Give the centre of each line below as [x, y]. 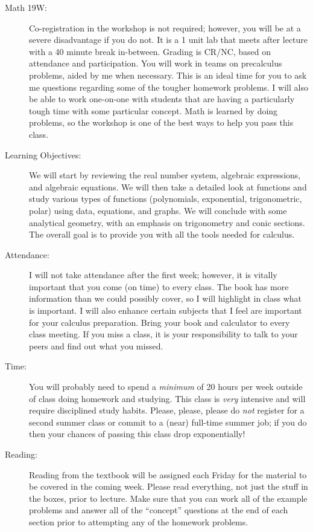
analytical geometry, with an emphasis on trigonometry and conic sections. [167, 222]
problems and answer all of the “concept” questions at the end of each [159, 510]
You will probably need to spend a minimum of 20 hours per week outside [166, 387]
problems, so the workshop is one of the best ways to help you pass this [161, 122]
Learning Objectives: [43, 154]
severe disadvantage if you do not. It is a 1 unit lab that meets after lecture [168, 40]
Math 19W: [26, 7]
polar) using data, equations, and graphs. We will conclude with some [158, 210]
